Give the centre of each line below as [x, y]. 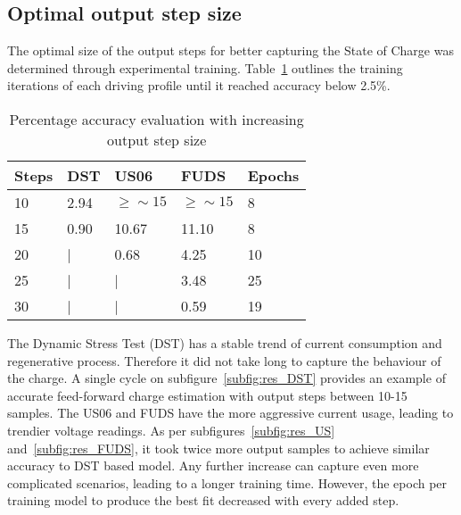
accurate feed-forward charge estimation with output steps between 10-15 [207, 395]
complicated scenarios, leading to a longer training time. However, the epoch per [227, 482]
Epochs [273, 175]
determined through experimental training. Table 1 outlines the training [205, 67]
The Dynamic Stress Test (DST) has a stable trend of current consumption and [225, 342]
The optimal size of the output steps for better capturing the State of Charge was [230, 50]
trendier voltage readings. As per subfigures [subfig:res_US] [171, 430]
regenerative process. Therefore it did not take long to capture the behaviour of [224, 360]
